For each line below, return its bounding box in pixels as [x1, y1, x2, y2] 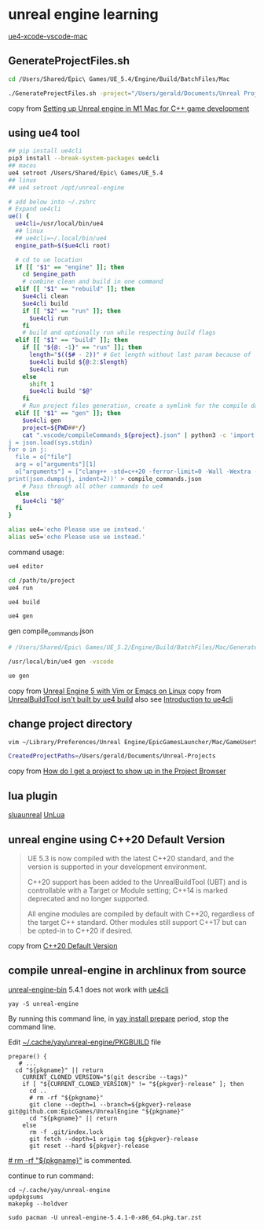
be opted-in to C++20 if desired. [27, 926, 133, 935]
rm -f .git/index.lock [28, 1128, 104, 1136]
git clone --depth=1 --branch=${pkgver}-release [28, 1100, 192, 1109]
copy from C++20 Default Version [8, 941, 118, 950]
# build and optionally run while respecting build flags [22, 328, 216, 337]
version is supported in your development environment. [27, 862, 207, 871]
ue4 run [8, 584, 34, 592]
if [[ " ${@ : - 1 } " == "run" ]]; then [22, 343, 143, 351]
